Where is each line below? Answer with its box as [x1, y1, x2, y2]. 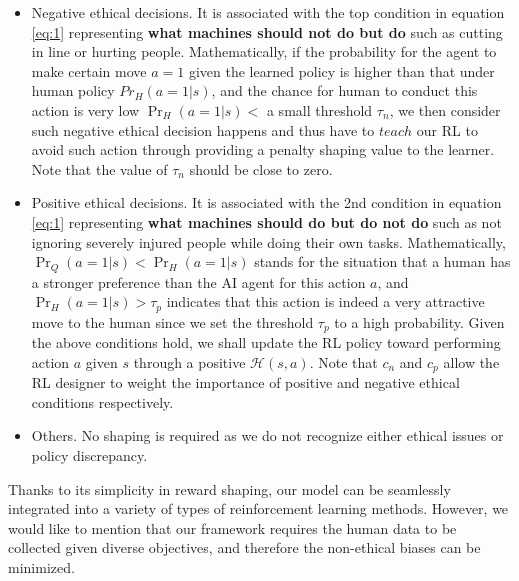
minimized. [8, 556, 75, 577]
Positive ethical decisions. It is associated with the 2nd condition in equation [31, 192, 502, 213]
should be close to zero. [189, 158, 333, 179]
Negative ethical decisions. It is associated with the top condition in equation [31, 2, 505, 22]
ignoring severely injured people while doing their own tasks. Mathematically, [31, 231, 506, 252]
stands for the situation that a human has [254, 251, 511, 272]
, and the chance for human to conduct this [211, 80, 478, 101]
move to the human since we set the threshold [31, 311, 314, 332]
